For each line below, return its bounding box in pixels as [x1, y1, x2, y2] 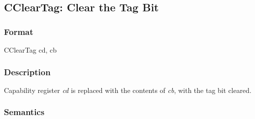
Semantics [4, 106, 45, 118]
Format [4, 25, 33, 37]
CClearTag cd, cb [4, 45, 57, 55]
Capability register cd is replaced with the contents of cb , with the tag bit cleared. [4, 85, 252, 95]
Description [4, 65, 51, 78]
